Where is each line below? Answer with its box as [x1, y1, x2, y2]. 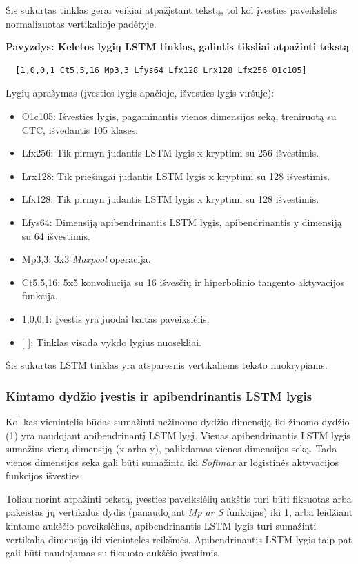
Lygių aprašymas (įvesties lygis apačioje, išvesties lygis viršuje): [6, 85, 275, 100]
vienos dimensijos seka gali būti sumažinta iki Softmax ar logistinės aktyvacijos [6, 454, 339, 469]
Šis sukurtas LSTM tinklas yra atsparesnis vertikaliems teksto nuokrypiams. [6, 358, 328, 372]
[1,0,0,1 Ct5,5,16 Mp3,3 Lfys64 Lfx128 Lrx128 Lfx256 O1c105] [15, 65, 307, 75]
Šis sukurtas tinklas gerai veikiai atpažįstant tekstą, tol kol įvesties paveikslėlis [6, 3, 337, 17]
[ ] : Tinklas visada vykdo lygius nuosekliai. [21, 334, 201, 349]
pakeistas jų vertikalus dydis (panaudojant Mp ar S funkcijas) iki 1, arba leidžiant [6, 505, 353, 519]
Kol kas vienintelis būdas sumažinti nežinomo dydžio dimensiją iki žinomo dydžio [6, 414, 350, 428]
